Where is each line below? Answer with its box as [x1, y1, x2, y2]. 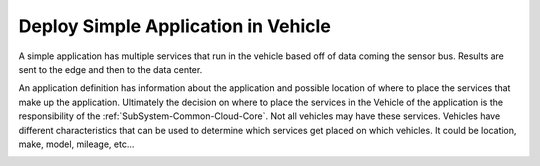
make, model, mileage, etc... [18, 138, 135, 150]
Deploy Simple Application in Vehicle [18, 15, 332, 37]
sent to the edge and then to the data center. [18, 63, 203, 75]
